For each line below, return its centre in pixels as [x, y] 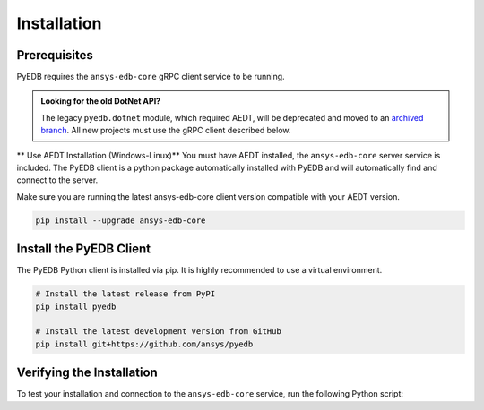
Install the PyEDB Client [84, 249]
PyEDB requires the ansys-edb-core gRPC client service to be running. [151, 77]
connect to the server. [57, 180]
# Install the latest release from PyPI [125, 294]
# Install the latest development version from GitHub [158, 332]
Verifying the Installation [87, 373]
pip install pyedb [76, 306]
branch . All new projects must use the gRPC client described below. [166, 131]
